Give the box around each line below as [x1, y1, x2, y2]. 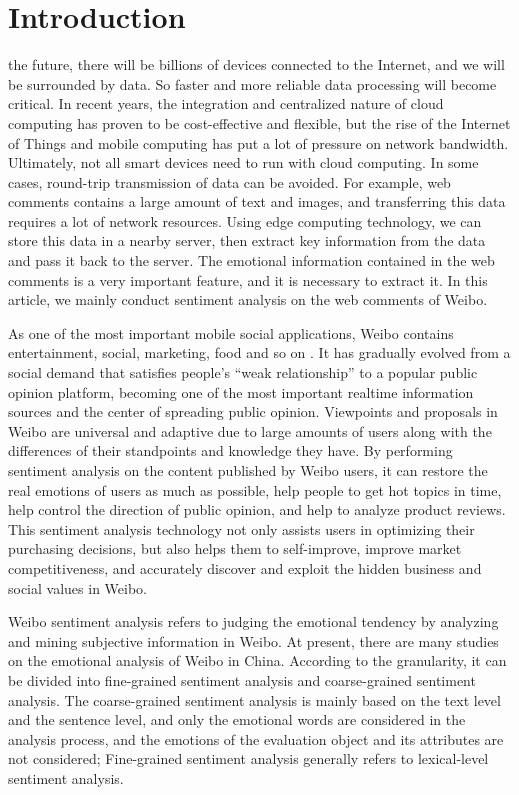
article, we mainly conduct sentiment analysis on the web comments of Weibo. [8, 289, 488, 310]
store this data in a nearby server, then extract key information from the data [8, 230, 486, 251]
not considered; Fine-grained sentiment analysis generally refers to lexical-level [8, 748, 489, 769]
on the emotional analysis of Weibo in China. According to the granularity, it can [8, 650, 507, 671]
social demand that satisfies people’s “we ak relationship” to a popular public [8, 362, 478, 383]
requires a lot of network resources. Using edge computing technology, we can [8, 210, 482, 231]
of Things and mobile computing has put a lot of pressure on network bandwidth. [8, 132, 509, 153]
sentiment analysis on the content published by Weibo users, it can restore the [8, 460, 488, 480]
